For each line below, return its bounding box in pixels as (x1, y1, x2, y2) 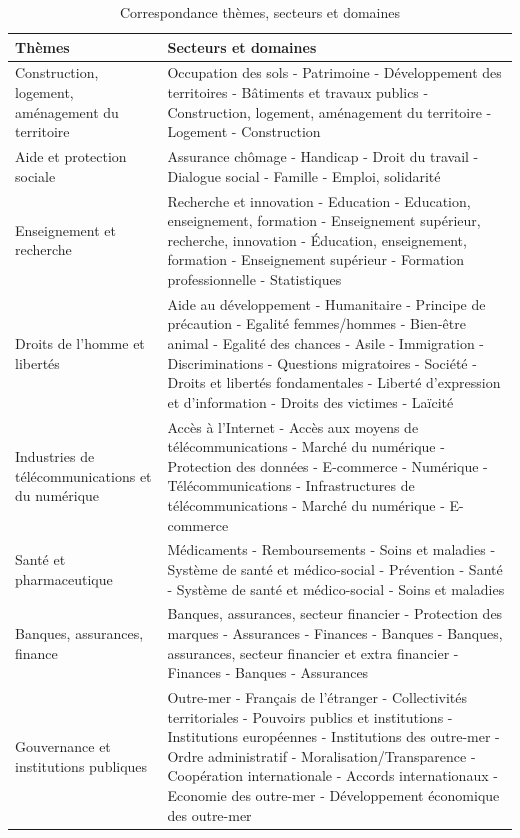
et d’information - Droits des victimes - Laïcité (167, 391, 454, 412)
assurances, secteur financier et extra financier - (167, 642, 459, 663)
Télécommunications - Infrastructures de (167, 475, 415, 496)
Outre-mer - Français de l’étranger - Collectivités (167, 687, 468, 707)
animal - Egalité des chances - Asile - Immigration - (167, 332, 485, 353)
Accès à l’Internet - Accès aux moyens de (167, 416, 419, 437)
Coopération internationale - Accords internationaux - (167, 765, 498, 786)
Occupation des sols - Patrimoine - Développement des (167, 62, 502, 83)
